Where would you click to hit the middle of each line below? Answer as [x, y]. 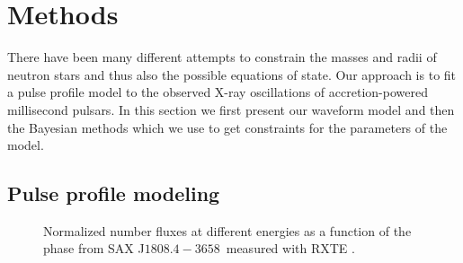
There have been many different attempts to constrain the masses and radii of [222, 57]
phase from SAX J [94, 248]
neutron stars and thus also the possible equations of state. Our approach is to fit [232, 74]
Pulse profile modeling [114, 193]
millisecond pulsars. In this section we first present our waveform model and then [231, 109]
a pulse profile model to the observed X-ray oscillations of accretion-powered [218, 92]
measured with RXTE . [290, 248]
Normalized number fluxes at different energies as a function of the [227, 230]
